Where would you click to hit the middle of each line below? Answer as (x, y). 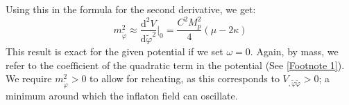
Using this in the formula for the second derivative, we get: (131, 9)
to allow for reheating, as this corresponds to (185, 78)
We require (29, 78)
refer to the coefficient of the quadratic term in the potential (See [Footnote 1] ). (175, 65)
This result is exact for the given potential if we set (114, 51)
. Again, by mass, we (294, 51)
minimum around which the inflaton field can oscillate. (122, 96)
